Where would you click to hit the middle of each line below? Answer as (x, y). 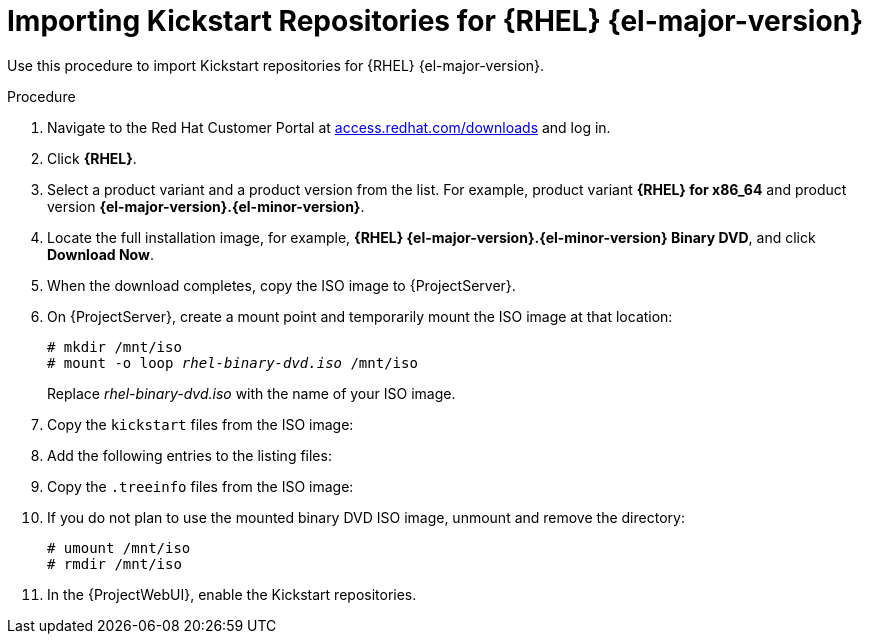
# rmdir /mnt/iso (114, 563)
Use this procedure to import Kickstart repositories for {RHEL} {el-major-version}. (276, 65)
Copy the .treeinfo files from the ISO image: (200, 486)
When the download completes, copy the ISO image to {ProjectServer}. (281, 285)
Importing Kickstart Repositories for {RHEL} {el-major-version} (435, 21)
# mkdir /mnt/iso (114, 346)
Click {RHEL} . (92, 158)
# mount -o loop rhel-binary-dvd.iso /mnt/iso (232, 362)
